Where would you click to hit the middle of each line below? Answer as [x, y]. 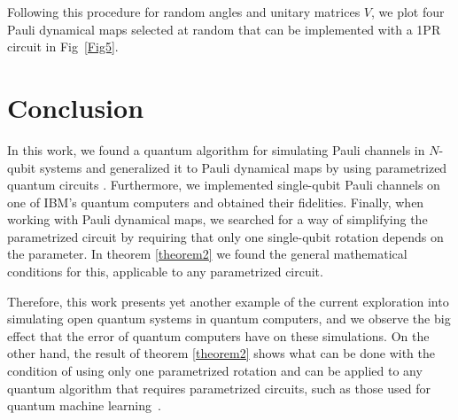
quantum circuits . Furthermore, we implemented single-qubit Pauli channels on [224, 185]
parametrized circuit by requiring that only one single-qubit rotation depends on [225, 236]
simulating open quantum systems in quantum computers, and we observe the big [229, 319]
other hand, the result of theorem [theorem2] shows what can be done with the [221, 353]
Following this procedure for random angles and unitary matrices [184, 12]
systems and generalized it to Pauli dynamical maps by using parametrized [243, 167]
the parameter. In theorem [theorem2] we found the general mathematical [207, 254]
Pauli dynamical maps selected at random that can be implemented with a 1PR [224, 29]
